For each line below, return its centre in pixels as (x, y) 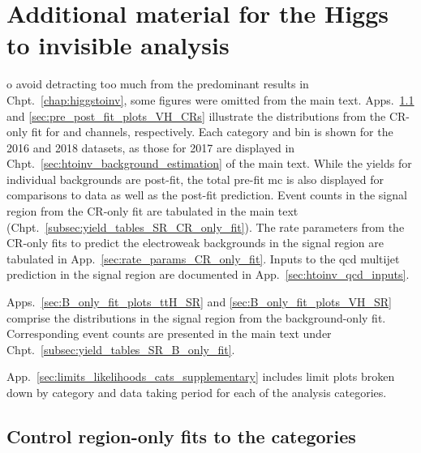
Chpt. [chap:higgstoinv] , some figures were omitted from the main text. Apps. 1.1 (210, 99)
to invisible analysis (118, 45)
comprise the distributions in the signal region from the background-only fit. (196, 317)
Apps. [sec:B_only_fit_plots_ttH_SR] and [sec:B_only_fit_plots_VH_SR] (199, 302)
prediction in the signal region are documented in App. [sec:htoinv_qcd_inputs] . (208, 274)
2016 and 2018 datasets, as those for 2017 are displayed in (151, 147)
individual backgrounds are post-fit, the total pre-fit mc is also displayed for (195, 179)
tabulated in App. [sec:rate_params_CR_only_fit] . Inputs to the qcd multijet (203, 258)
